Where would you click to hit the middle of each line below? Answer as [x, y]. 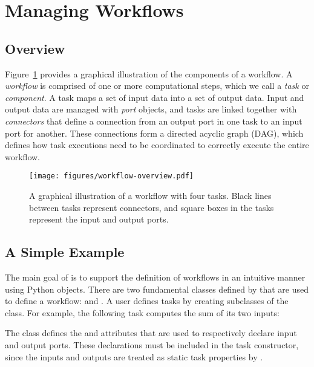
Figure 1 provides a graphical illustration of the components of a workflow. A [149, 73]
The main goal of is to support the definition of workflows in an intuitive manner [155, 277]
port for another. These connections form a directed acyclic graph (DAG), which [154, 133]
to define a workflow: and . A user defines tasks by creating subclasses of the [147, 301]
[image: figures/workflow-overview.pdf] [112, 176]
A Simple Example [65, 252]
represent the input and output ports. [99, 219]
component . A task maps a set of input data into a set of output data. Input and [155, 97]
